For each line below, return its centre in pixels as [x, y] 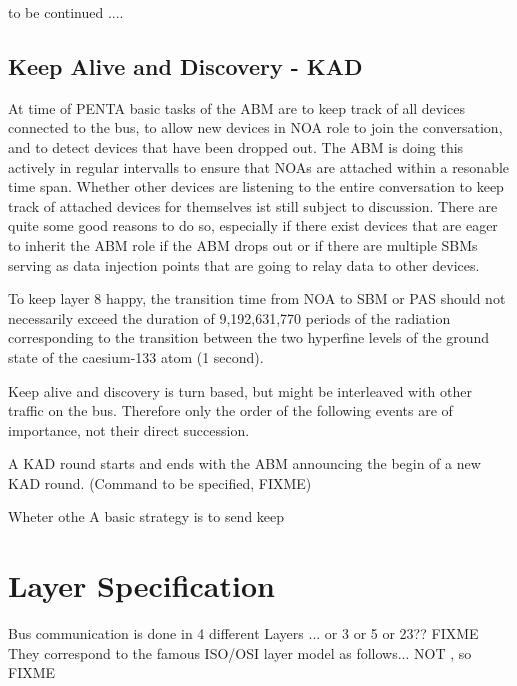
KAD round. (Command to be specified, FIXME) [160, 482]
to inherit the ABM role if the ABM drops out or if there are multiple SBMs [243, 244]
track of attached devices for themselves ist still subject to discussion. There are [253, 205]
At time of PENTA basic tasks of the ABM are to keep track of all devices [237, 107]
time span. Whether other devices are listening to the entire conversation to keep [256, 186]
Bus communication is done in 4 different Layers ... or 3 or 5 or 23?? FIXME [243, 633]
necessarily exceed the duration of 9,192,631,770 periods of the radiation [229, 317]
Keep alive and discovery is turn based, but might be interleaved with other [240, 390]
